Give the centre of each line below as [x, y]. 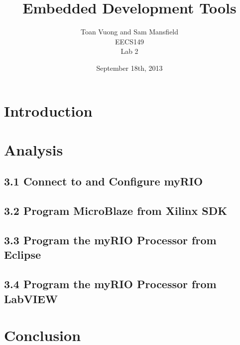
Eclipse [23, 255]
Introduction [48, 110]
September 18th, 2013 [129, 68]
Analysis [34, 149]
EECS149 [129, 41]
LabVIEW [31, 298]
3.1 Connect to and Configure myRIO [104, 181]
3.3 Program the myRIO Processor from [110, 240]
